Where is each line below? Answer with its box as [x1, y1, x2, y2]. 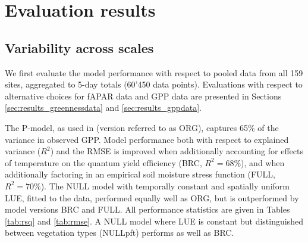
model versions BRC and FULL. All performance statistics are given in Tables [5, 203, 290, 216]
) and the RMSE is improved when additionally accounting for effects [50, 145, 303, 157]
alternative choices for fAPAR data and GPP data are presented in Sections [5, 89, 282, 102]
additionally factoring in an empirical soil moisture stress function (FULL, [5, 168, 275, 180]
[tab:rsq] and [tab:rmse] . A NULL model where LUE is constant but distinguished [5, 214, 303, 227]
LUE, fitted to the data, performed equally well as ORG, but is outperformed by [5, 191, 299, 204]
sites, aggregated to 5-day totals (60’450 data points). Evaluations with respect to [5, 78, 303, 91]
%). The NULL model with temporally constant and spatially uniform [33, 179, 290, 192]
